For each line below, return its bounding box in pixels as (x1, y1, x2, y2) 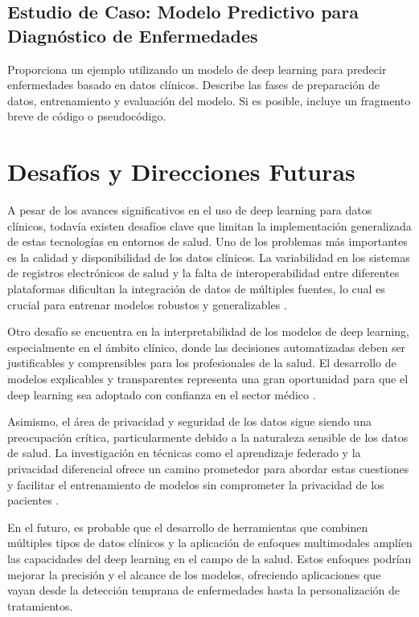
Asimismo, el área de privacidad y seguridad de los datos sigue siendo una (7, 413, 372, 430)
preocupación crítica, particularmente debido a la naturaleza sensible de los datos (7, 428, 409, 445)
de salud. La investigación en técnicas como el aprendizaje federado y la (7, 444, 361, 461)
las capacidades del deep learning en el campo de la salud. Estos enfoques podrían (7, 550, 412, 566)
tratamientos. (7, 597, 73, 614)
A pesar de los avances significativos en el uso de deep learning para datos (7, 202, 372, 219)
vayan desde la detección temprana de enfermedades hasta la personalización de (7, 582, 401, 599)
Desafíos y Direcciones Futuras (7, 155, 355, 188)
